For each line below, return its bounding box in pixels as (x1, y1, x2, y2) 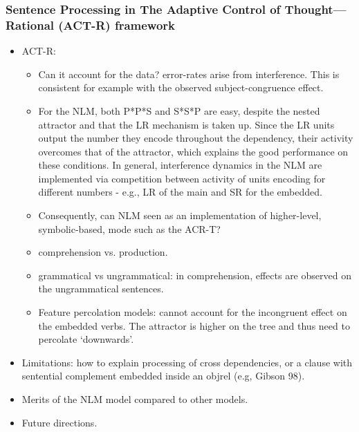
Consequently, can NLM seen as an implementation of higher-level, (38, 208, 322, 223)
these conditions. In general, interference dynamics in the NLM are (38, 158, 322, 172)
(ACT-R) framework (58, 16, 176, 33)
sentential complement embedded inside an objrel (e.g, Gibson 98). (21, 368, 305, 383)
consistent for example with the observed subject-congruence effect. (38, 80, 324, 95)
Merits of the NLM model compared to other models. (21, 392, 248, 406)
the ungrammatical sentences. (38, 281, 164, 296)
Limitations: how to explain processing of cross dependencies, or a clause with (21, 355, 353, 369)
